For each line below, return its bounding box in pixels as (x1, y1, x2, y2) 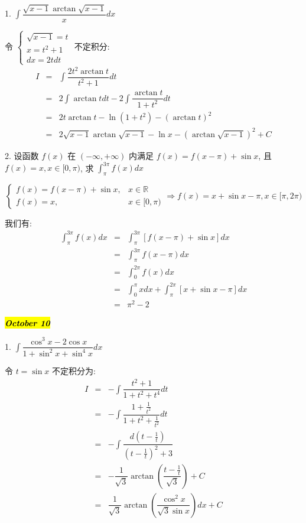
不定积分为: (52, 364, 96, 376)
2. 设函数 (5, 149, 39, 161)
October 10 (5, 316, 50, 329)
